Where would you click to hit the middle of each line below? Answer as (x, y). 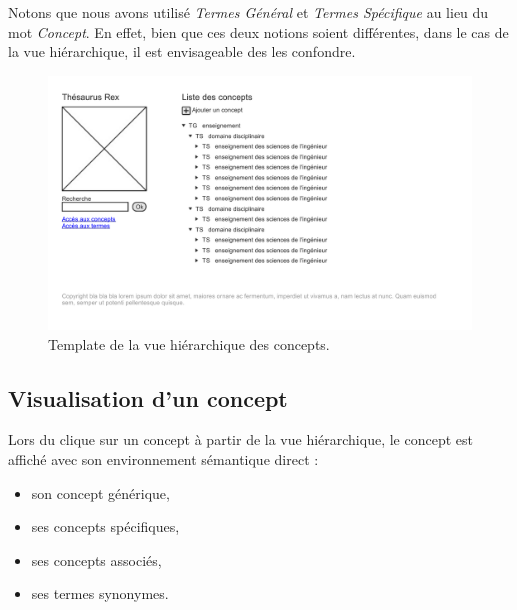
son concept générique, (100, 492)
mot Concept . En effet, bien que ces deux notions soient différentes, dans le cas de (258, 31)
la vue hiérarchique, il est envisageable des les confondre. (182, 51)
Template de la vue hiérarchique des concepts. (189, 343)
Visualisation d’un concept (148, 397)
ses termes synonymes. (100, 593)
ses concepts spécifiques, (105, 526)
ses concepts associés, (96, 559)
